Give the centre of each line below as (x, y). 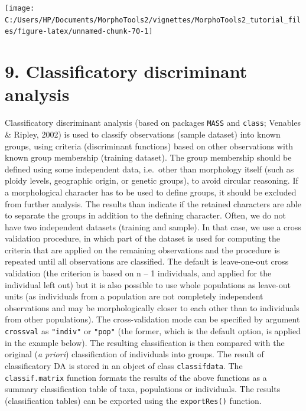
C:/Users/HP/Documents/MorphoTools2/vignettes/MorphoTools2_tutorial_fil (153, 20)
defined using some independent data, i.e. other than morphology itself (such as (149, 169)
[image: (20, 8)
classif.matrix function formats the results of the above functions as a (136, 377)
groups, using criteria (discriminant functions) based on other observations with (149, 146)
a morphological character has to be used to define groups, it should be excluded (151, 192)
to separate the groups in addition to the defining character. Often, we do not (145, 215)
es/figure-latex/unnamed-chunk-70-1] (79, 32)
